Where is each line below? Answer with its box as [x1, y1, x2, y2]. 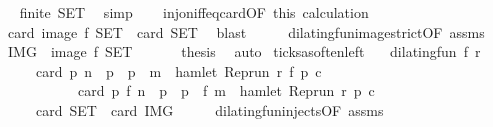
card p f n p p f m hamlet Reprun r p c [77, 80, 375, 101]
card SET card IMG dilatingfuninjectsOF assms [35, 99, 384, 120]
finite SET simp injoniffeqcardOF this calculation [19, 2, 369, 22]
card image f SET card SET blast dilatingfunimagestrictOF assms [7, 21, 485, 42]
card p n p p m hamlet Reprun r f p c [35, 60, 322, 81]
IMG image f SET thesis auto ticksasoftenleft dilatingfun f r [7, 41, 481, 62]
